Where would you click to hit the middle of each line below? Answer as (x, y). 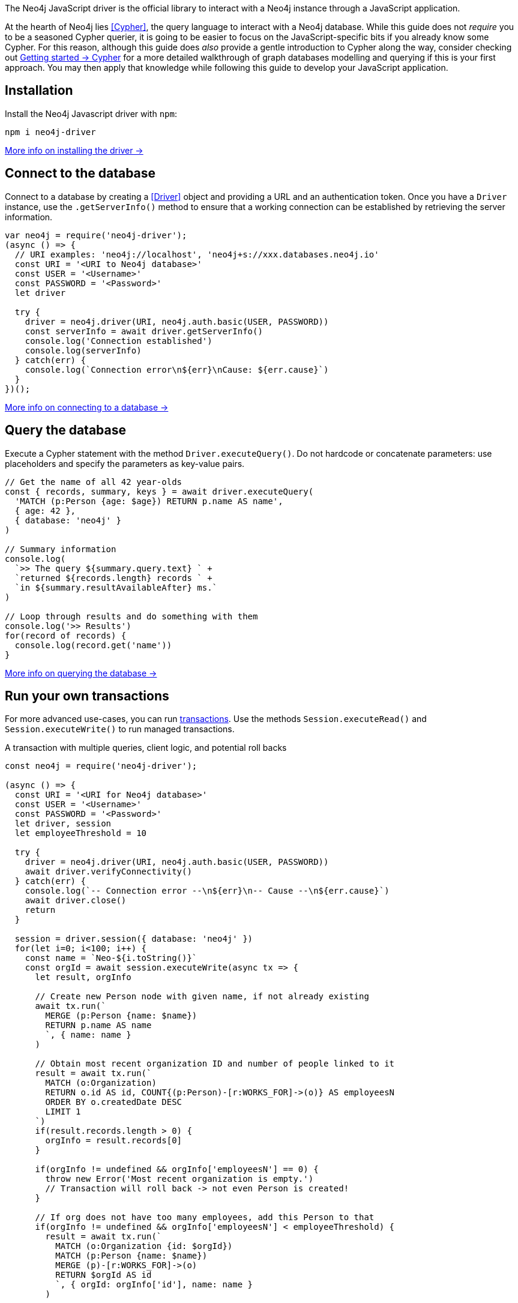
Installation (39, 91)
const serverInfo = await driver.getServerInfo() (144, 331)
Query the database (66, 430)
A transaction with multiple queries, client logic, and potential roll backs (146, 748)
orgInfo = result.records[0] (114, 1141)
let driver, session (63, 824)
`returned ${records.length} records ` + (113, 578)
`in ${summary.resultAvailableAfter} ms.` (116, 587)
